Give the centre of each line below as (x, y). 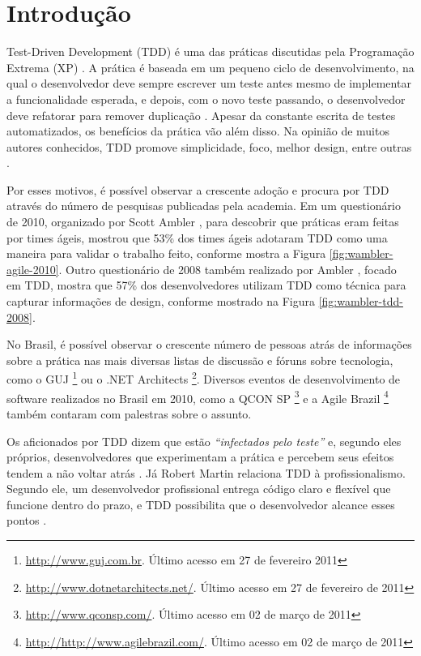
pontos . (27, 520)
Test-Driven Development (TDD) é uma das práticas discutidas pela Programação (210, 51)
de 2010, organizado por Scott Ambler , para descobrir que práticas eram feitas (203, 222)
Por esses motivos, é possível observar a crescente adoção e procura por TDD (198, 189)
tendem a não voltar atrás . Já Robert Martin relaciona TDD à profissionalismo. (206, 472)
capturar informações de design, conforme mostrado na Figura (161, 301)
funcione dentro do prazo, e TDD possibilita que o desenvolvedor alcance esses (201, 504)
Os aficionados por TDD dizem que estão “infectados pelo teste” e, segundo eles (204, 441)
